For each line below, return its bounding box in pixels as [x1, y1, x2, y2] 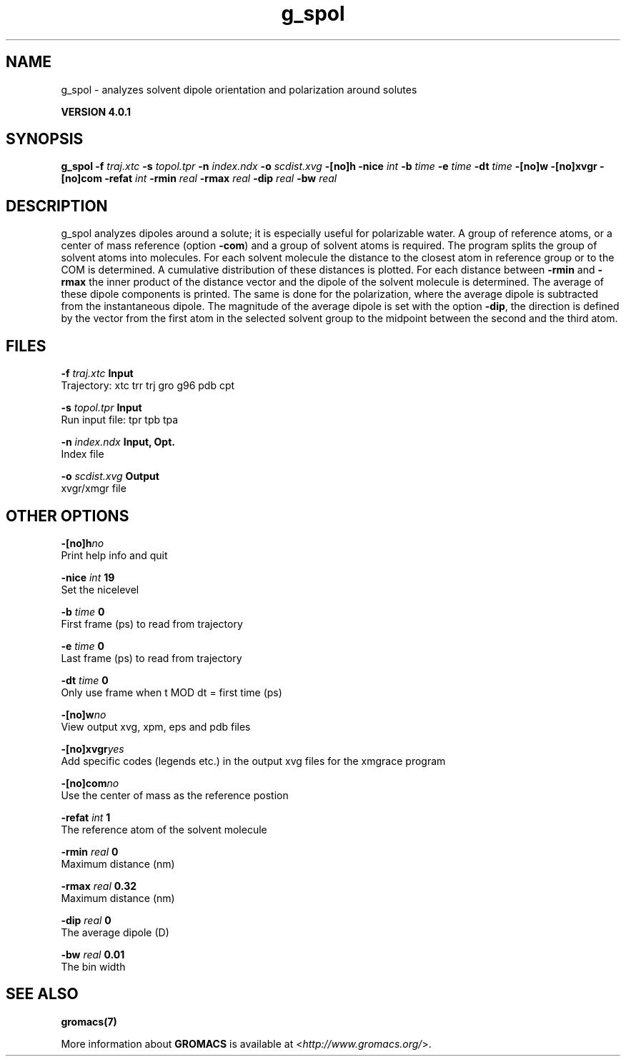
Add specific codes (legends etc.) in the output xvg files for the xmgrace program [61, 754, 446, 767]
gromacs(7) [61, 1015, 117, 1028]
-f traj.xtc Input [61, 367, 134, 380]
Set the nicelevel [61, 583, 139, 596]
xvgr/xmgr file [61, 482, 126, 495]
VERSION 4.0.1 [61, 105, 131, 118]
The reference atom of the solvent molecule [61, 823, 267, 836]
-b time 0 [61, 605, 105, 618]
